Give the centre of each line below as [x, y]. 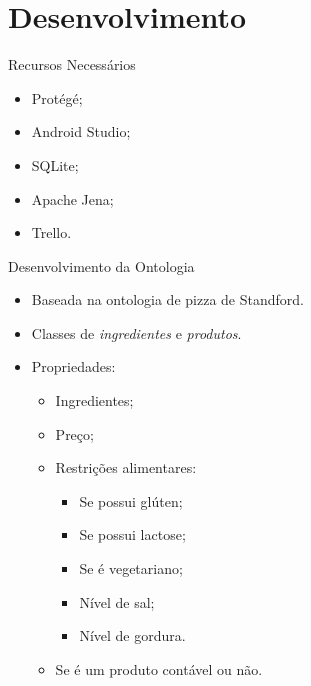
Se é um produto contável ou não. [159, 668]
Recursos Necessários [72, 64]
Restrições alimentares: [126, 467]
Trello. [51, 232]
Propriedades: [73, 366]
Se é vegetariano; [131, 568]
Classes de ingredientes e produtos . [136, 332]
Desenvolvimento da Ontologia [101, 265]
